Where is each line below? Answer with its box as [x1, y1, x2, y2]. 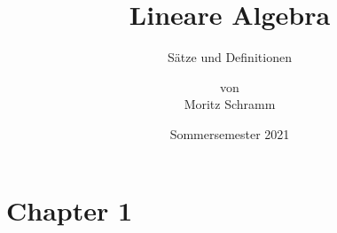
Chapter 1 [6, 191, 133, 228]
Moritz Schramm [184, 95, 276, 113]
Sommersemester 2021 [169, 124, 290, 143]
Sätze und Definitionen [168, 48, 292, 66]
